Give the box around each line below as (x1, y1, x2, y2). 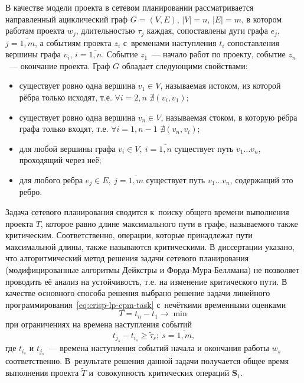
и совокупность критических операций (89, 366, 230, 379)
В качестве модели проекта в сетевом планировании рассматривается (5, 1, 254, 13)
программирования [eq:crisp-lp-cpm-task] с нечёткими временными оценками (5, 298, 286, 310)
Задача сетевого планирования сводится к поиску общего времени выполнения (5, 206, 289, 218)
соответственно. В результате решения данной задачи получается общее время (5, 355, 289, 367)
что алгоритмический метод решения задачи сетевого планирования (5, 252, 249, 264)
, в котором (241, 12, 282, 25)
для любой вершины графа (19, 142, 116, 154)
